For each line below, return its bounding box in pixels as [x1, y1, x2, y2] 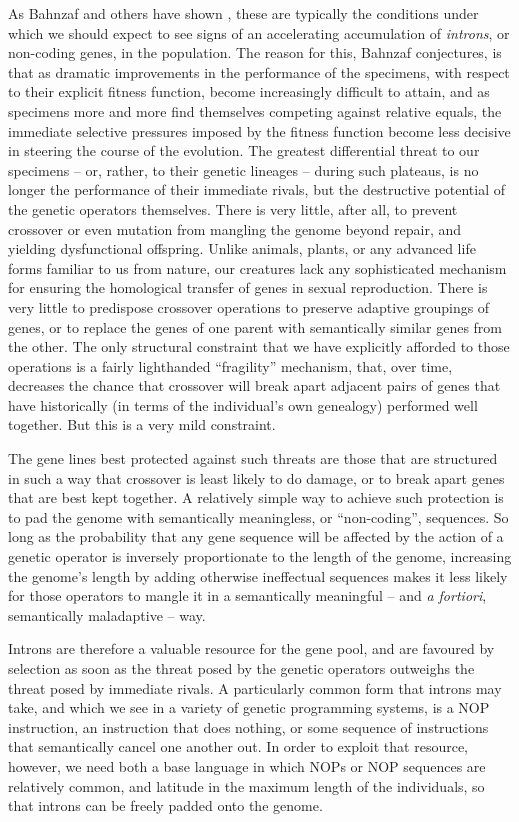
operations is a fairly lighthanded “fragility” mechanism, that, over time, [8, 355, 453, 376]
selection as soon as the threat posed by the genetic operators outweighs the [8, 658, 475, 678]
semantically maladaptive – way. [8, 604, 206, 625]
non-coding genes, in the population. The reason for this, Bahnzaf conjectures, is [8, 42, 502, 63]
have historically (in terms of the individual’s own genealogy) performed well [8, 394, 478, 415]
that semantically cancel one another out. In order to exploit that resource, [8, 736, 469, 757]
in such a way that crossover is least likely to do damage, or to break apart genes [8, 467, 505, 488]
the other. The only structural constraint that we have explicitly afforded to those [8, 336, 510, 357]
